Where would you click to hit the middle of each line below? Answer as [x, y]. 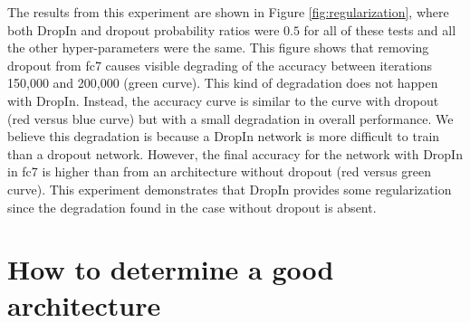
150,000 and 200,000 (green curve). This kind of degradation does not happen [223, 83]
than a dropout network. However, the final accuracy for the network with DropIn [235, 153]
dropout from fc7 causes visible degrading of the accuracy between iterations [220, 65]
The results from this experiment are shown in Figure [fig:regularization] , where [228, 12]
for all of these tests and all [380, 29]
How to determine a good [171, 269]
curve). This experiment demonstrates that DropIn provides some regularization [230, 189]
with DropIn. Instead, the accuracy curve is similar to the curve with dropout [223, 100]
